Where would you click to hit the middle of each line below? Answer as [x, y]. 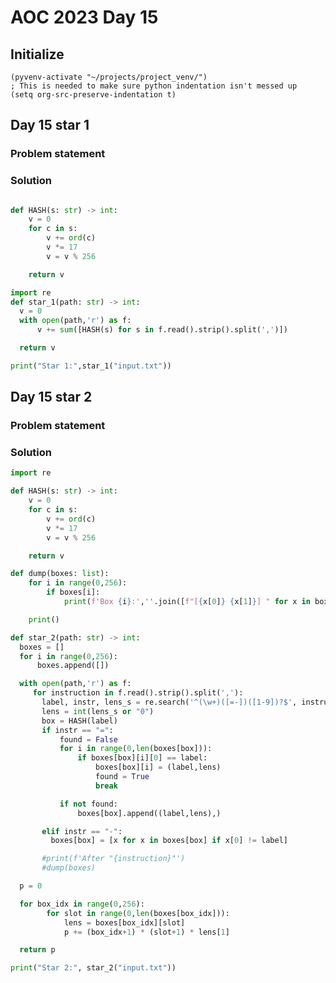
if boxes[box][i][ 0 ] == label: [142, 758]
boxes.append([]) [73, 666]
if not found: [88, 804]
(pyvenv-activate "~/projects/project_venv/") [109, 77]
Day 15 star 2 [51, 397]
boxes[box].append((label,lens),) [149, 813]
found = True [122, 777]
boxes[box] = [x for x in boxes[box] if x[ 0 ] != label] [169, 841]
